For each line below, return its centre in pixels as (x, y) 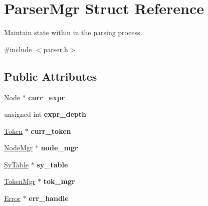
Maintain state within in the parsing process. (73, 32)
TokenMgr (20, 181)
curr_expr (47, 97)
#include (18, 49)
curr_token (51, 131)
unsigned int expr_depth (45, 114)
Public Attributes (51, 76)
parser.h (56, 49)
